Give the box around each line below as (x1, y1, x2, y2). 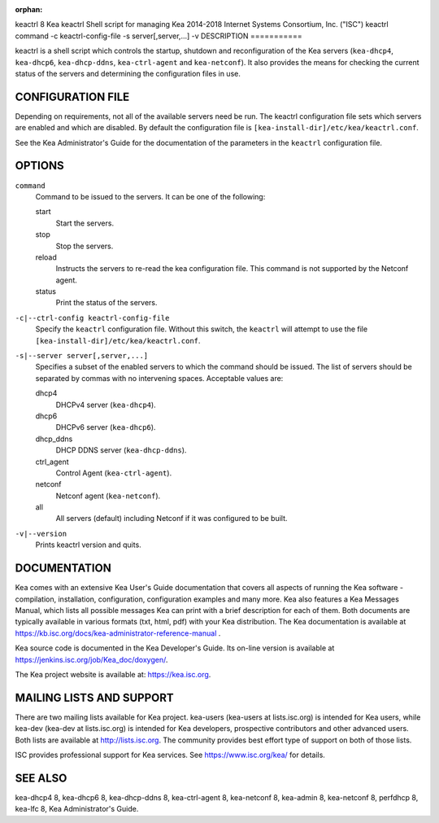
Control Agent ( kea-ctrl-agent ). (55, 468, 172, 478)
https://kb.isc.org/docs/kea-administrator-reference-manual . (15, 628, 221, 638)
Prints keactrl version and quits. (35, 540, 141, 549)
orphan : (15, 5, 43, 14)
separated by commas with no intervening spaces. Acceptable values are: (35, 373, 284, 383)
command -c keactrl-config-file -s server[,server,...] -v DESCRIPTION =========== (15, 31, 302, 41)
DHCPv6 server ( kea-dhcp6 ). (55, 422, 156, 432)
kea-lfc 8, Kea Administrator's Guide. (15, 804, 139, 814)
